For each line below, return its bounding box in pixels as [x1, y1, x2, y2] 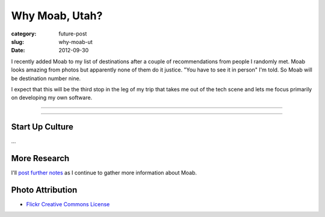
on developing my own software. [11, 94, 93, 102]
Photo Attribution [11, 185, 78, 195]
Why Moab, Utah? [11, 9, 103, 22]
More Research [11, 153, 70, 164]
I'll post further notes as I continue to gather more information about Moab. [11, 169, 197, 177]
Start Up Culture [11, 122, 73, 132]
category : [11, 30, 37, 37]
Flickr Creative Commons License [26, 201, 110, 207]
